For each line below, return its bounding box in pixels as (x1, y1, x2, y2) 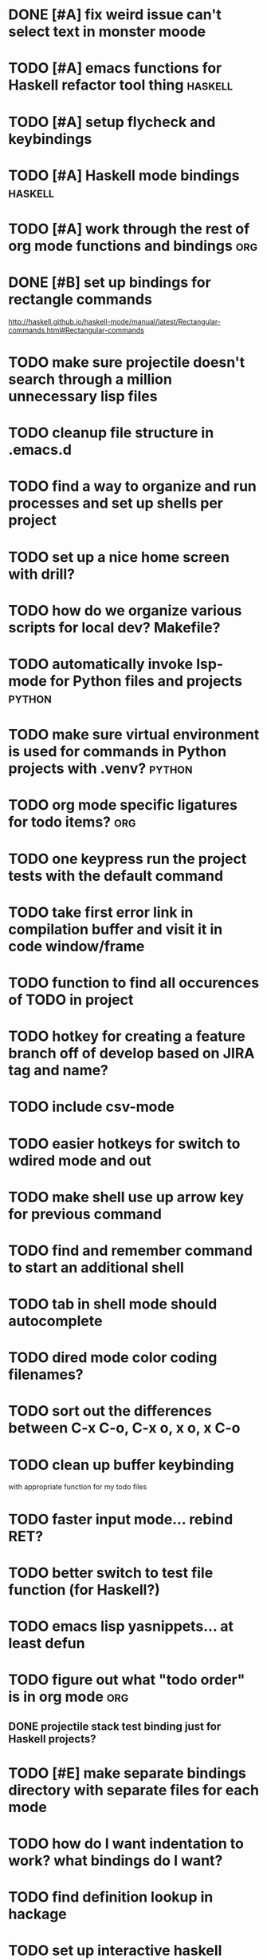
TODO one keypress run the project (8, 850, 247, 868)
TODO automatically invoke (8, 655, 194, 673)
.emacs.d (8, 441, 72, 459)
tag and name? (8, 1062, 109, 1080)
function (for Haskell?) (8, 1580, 161, 1599)
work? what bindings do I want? (8, 1851, 223, 1870)
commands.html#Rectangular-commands (8, 325, 145, 335)
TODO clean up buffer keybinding (8, 1456, 234, 1474)
